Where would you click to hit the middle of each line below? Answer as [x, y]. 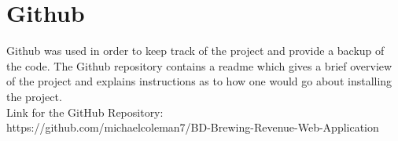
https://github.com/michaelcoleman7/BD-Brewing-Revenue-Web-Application [193, 127]
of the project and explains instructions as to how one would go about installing [199, 81]
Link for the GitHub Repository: [85, 112]
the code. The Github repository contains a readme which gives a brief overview [199, 65]
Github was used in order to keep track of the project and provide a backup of [195, 51]
